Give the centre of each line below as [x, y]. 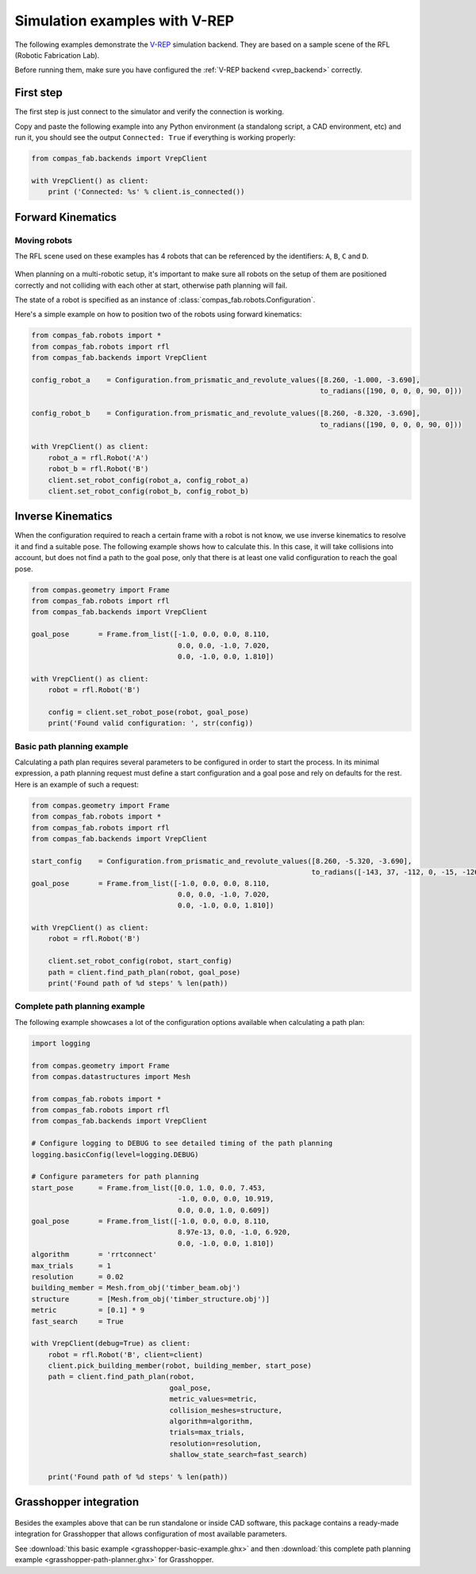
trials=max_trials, [207, 1433]
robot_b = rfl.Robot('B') [98, 469]
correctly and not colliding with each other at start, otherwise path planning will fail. [151, 285]
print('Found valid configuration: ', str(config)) [151, 723]
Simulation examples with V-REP [124, 21]
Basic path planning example [71, 746]
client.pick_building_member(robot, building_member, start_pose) [180, 1366]
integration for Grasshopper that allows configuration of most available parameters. [151, 1534]
